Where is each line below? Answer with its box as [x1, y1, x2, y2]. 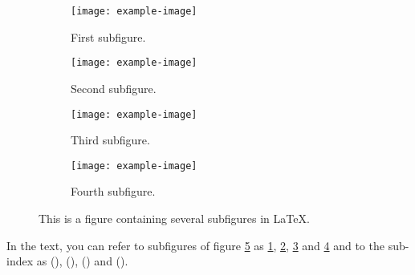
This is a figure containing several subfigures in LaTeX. [39, 210, 310, 226]
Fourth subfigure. [71, 183, 156, 200]
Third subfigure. [71, 131, 150, 148]
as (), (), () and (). [36, 253, 128, 269]
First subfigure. [71, 28, 146, 45]
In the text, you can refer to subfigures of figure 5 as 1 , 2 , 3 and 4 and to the [6, 237, 384, 253]
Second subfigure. [71, 79, 157, 96]
